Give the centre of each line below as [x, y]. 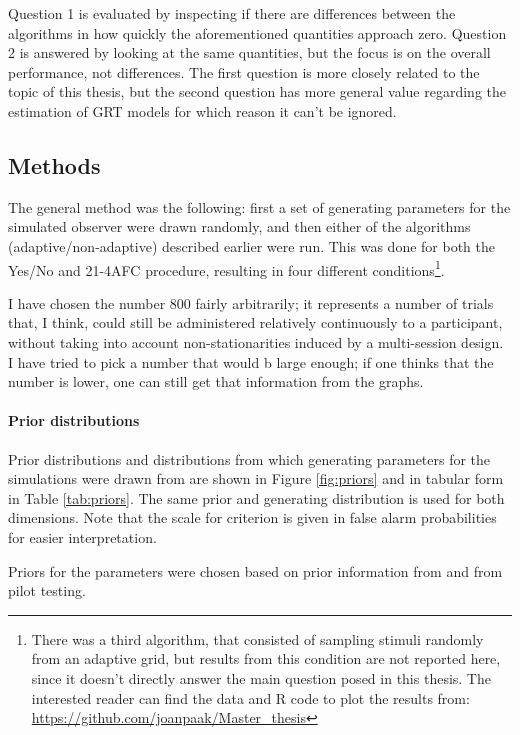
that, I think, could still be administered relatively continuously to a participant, [255, 322]
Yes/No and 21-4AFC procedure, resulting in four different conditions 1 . [226, 268]
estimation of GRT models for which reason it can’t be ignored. [202, 110]
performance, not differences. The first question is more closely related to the [244, 71]
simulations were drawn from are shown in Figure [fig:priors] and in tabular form [256, 478]
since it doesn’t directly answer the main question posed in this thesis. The [261, 677]
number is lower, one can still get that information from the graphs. [216, 381]
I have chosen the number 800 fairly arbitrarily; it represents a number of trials [251, 302]
